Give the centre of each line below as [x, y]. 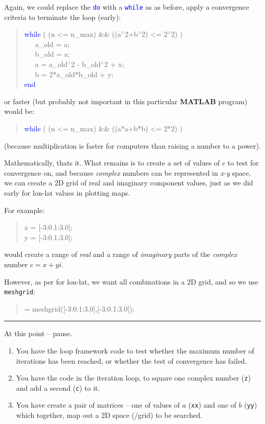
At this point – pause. [38, 333]
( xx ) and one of [212, 405]
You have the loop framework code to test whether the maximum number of [135, 350]
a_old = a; [52, 44]
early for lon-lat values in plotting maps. [67, 192]
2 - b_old [86, 64]
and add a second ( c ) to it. [58, 387]
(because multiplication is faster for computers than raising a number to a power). [132, 145]
